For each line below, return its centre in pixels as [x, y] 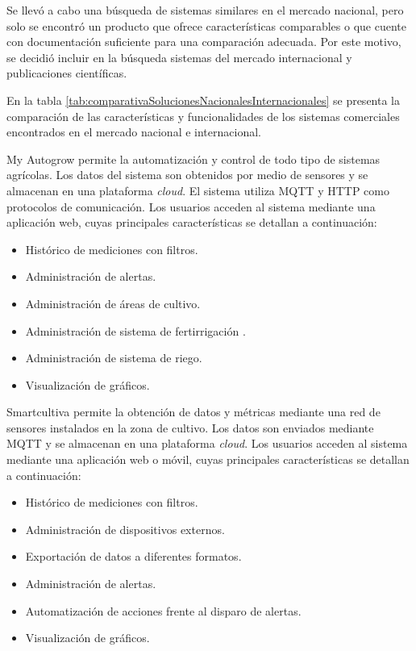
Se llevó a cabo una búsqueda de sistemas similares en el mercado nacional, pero [205, 10]
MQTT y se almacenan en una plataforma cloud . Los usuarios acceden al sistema [207, 443]
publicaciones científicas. [67, 73]
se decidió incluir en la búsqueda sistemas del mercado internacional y [179, 57]
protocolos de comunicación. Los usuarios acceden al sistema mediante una [191, 206]
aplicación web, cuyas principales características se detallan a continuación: [192, 222]
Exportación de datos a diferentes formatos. [133, 556]
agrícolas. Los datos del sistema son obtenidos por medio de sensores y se [187, 175]
